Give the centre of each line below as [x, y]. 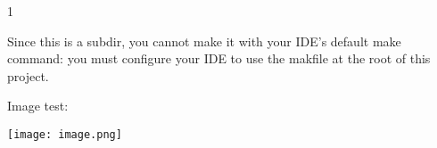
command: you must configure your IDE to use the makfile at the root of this [219, 58]
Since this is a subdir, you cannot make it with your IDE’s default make [204, 41]
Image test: [38, 106]
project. [28, 75]
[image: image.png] [65, 134]
